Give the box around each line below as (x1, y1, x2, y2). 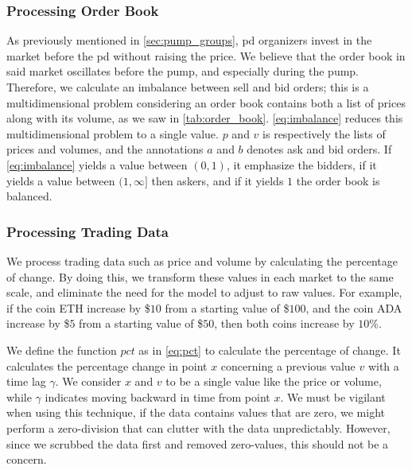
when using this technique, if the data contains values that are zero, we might (6, 404, 385, 421)
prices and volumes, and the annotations (6, 141, 204, 157)
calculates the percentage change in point (6, 357, 208, 374)
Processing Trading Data (6, 221, 169, 241)
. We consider (55, 373, 122, 390)
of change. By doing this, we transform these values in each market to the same (6, 268, 394, 285)
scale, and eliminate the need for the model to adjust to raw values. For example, (6, 284, 402, 301)
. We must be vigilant (280, 388, 386, 405)
